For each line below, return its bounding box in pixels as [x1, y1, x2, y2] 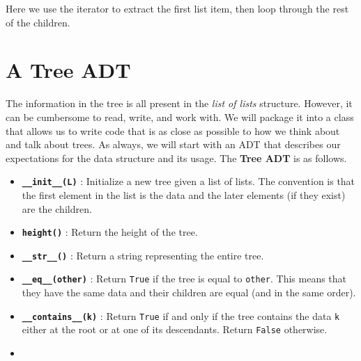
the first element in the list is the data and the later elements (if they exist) [22, 187, 346, 202]
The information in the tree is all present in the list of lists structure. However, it [6, 96, 353, 111]
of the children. [6, 15, 70, 29]
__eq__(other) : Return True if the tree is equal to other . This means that [22, 271, 347, 286]
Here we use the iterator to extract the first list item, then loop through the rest [6, 1, 349, 15]
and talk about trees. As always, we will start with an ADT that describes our [6, 137, 341, 152]
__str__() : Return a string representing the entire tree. [22, 248, 264, 262]
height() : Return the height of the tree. [22, 225, 198, 239]
